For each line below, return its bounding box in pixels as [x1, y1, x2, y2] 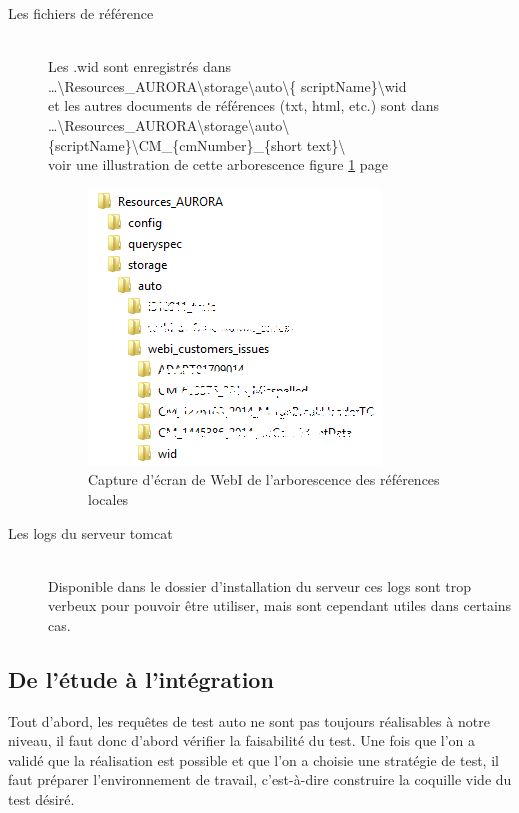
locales [88, 488, 129, 509]
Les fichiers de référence [8, 3, 154, 23]
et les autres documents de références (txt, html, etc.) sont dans [48, 95, 439, 116]
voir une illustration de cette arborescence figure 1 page [48, 154, 388, 175]
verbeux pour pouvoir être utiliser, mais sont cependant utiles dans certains [48, 595, 512, 616]
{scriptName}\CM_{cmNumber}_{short [48, 134, 303, 155]
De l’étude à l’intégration [8, 663, 274, 694]
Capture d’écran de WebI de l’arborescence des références [88, 469, 440, 490]
